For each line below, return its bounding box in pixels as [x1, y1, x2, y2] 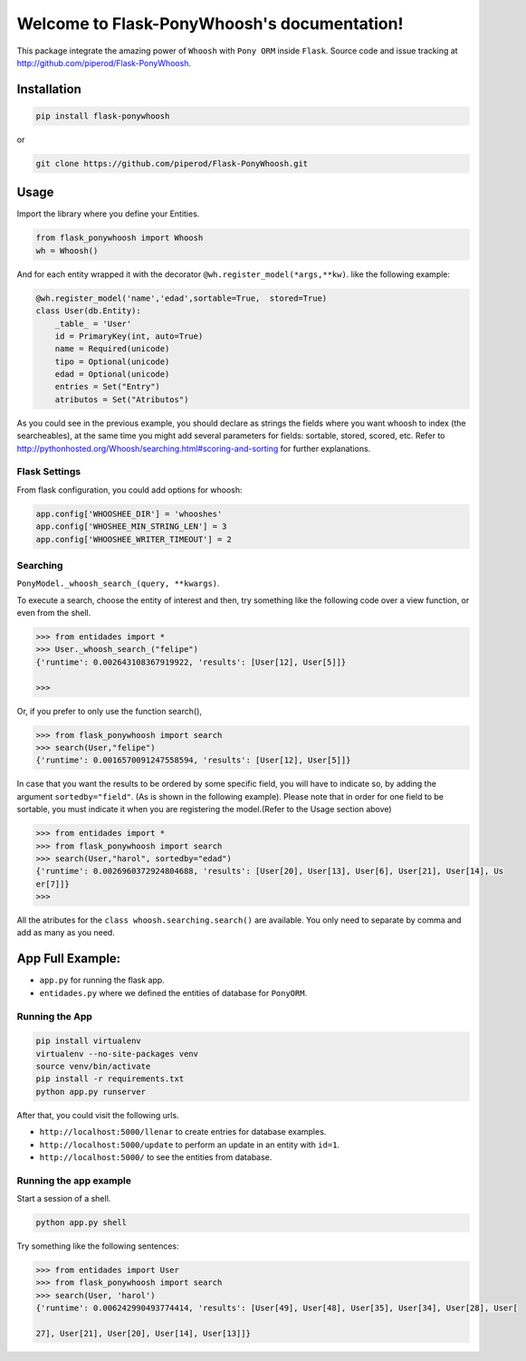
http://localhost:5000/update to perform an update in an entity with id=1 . [39, 1139, 340, 1150]
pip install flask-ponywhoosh [35, 110, 170, 121]
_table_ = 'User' [54, 318, 132, 329]
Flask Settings [16, 465, 81, 478]
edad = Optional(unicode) [54, 369, 170, 379]
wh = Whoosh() [35, 245, 99, 255]
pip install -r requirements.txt [35, 1074, 185, 1084]
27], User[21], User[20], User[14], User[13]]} [35, 1328, 251, 1339]
